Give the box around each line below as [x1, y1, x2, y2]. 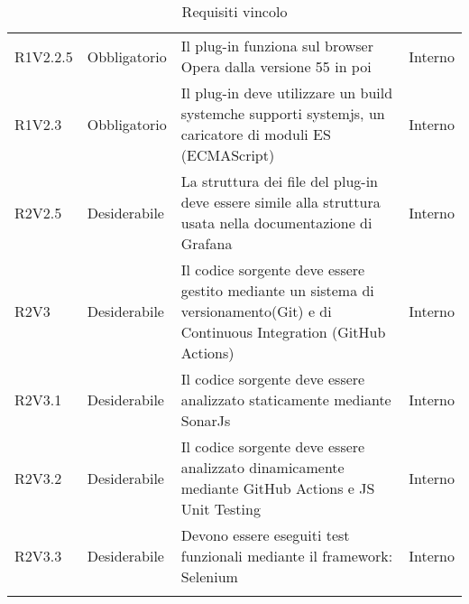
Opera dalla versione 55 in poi [180, 56, 372, 77]
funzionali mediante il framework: [180, 545, 393, 566]
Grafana [180, 233, 233, 254]
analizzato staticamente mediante [180, 389, 391, 410]
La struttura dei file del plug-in [180, 171, 378, 191]
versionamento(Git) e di [180, 301, 332, 321]
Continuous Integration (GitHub [180, 321, 386, 342]
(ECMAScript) [180, 144, 275, 165]
